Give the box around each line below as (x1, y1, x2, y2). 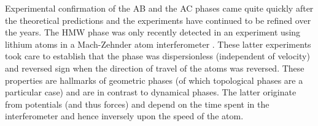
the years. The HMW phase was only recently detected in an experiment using (5, 26, 301, 39)
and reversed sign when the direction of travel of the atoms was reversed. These (5, 61, 304, 74)
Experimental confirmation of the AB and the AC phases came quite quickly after (5, 2, 314, 14)
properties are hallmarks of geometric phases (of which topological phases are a (5, 73, 303, 86)
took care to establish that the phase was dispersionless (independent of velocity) (5, 50, 310, 62)
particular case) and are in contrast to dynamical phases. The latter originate (5, 86, 297, 98)
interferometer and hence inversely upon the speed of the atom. (5, 109, 244, 122)
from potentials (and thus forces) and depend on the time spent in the (5, 97, 270, 110)
